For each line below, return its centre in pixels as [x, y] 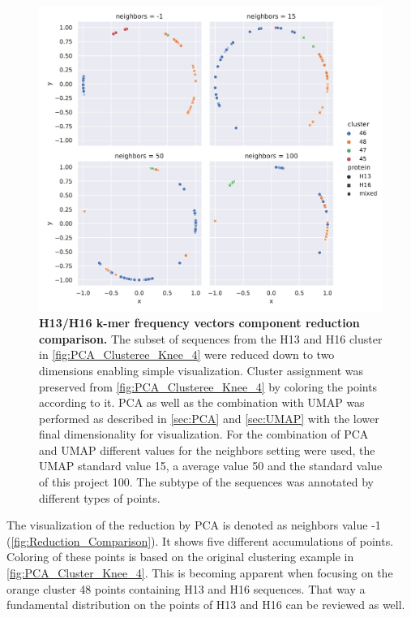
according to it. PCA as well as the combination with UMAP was [202, 402]
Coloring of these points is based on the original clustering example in [180, 557]
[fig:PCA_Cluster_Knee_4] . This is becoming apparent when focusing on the [200, 573]
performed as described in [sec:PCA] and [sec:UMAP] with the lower [209, 418]
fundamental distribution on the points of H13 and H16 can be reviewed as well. [206, 605]
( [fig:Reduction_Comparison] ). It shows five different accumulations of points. [200, 540]
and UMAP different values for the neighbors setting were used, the [207, 449]
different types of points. [100, 497]
